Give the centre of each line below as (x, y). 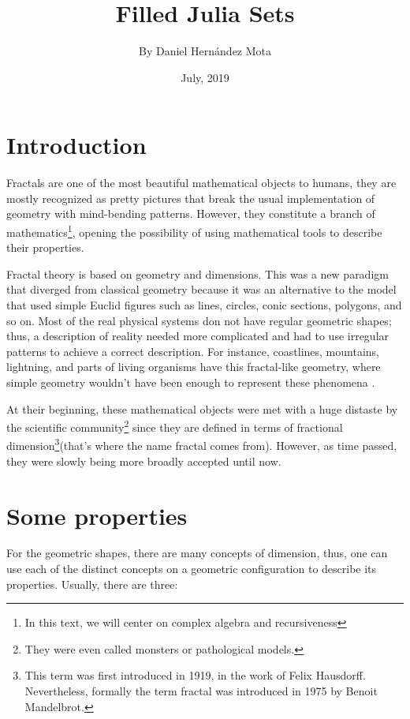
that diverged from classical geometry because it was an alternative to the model (201, 289)
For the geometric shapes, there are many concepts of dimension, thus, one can (197, 553)
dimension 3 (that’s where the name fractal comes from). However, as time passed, (202, 444)
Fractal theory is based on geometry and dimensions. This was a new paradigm (198, 273)
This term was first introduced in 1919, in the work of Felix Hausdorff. (195, 675)
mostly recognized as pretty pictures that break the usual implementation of (191, 198)
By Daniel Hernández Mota (205, 51)
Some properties (97, 515)
